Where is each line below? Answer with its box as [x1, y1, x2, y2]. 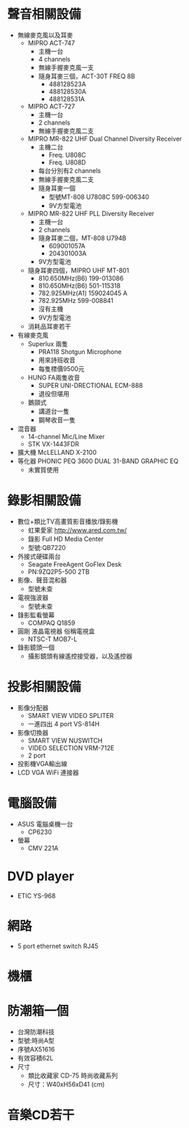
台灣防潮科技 [17, 1027, 55, 1036]
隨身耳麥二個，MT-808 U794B [38, 234, 127, 242]
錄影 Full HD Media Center [27, 535, 104, 543]
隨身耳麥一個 [38, 183, 76, 192]
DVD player [7, 868, 75, 884]
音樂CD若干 [7, 1107, 75, 1123]
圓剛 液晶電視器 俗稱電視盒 [17, 627, 95, 635]
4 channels [38, 55, 71, 63]
